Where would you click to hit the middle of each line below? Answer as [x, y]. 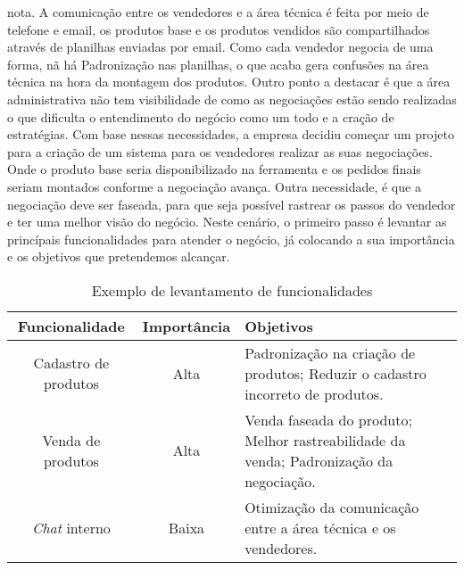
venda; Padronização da [319, 460]
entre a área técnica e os [320, 527]
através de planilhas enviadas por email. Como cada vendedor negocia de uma [220, 47]
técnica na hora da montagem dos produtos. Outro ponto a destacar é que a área [229, 82]
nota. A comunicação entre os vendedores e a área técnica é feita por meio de [218, 12]
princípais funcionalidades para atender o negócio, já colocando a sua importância [231, 239]
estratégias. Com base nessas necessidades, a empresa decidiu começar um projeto [231, 134]
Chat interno [71, 527]
